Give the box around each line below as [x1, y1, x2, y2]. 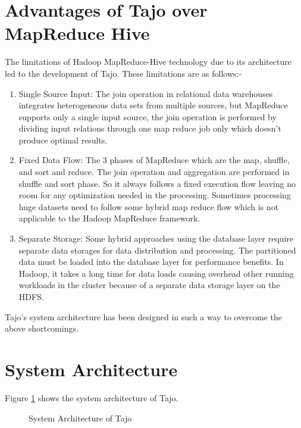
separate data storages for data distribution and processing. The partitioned [18, 243, 296, 256]
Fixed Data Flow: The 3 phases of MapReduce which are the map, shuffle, [18, 154, 290, 166]
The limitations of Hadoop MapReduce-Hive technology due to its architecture [5, 55, 291, 68]
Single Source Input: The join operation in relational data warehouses [18, 87, 273, 99]
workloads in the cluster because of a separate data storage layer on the [18, 279, 280, 291]
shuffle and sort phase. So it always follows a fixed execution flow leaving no [18, 177, 296, 189]
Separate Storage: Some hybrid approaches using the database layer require [18, 232, 294, 245]
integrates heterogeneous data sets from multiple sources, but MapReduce [18, 99, 288, 111]
